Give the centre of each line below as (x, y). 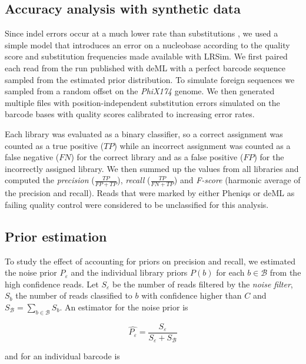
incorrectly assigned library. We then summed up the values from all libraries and (152, 168)
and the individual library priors (129, 272)
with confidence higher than (192, 295)
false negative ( (32, 157)
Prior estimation (56, 236)
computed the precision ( (50, 180)
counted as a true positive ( (54, 145)
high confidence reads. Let (52, 284)
